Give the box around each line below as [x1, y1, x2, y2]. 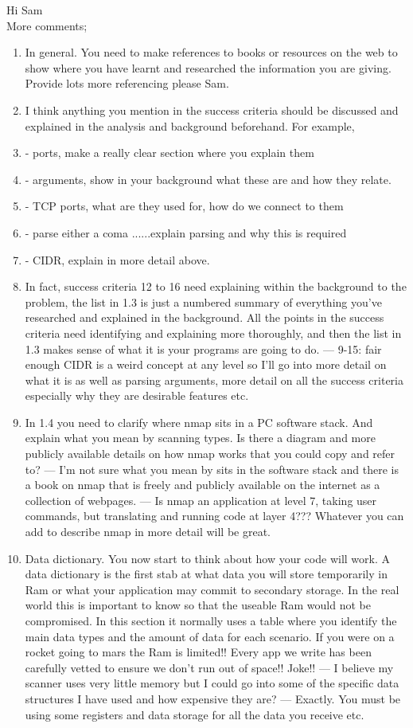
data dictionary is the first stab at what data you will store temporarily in [25, 566, 388, 582]
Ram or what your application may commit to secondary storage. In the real [25, 581, 399, 597]
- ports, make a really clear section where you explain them [25, 144, 314, 161]
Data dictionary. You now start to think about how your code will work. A [25, 550, 390, 566]
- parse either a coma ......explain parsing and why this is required [25, 224, 347, 241]
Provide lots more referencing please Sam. [25, 75, 229, 92]
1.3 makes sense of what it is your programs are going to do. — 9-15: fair [25, 340, 382, 357]
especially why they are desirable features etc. [25, 387, 249, 404]
